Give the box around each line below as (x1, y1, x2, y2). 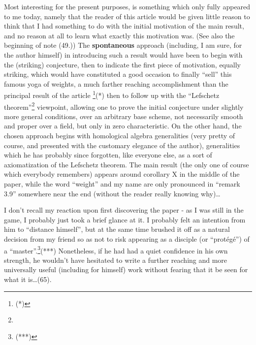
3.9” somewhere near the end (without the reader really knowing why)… (4, 188, 221, 198)
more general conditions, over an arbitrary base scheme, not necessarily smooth (4, 111, 243, 121)
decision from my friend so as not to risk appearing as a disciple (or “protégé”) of (4, 233, 250, 244)
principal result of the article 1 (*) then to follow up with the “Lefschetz (4, 89, 220, 100)
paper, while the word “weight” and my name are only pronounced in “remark (4, 179, 240, 188)
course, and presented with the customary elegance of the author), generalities (4, 140, 240, 150)
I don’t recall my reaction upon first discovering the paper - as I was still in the (4, 205, 244, 215)
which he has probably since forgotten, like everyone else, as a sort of (4, 150, 212, 160)
